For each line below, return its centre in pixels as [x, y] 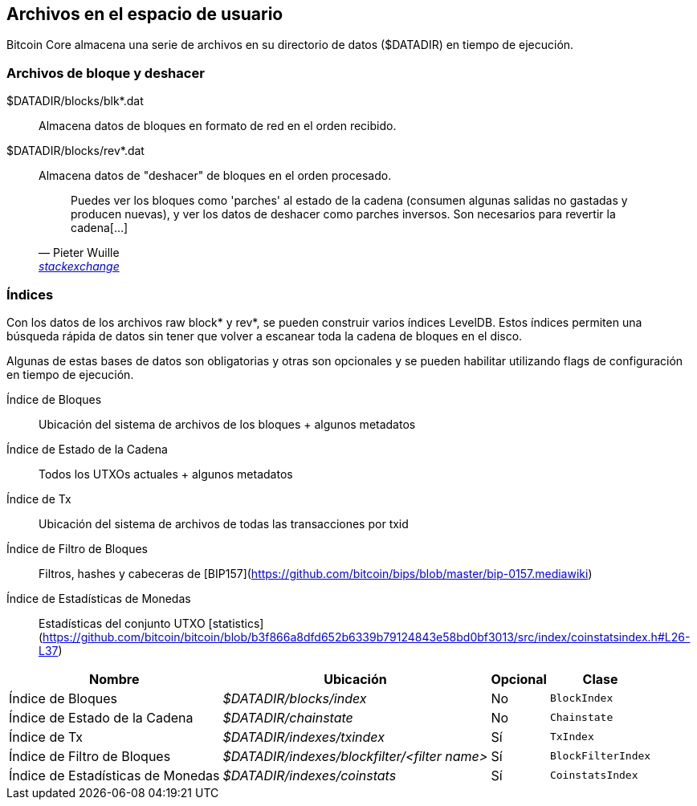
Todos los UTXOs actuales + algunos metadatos [166, 474]
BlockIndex [581, 698]
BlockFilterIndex [600, 756]
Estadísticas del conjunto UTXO [122, 623]
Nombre [114, 679]
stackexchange [79, 267]
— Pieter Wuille [79, 253]
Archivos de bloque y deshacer [106, 73]
